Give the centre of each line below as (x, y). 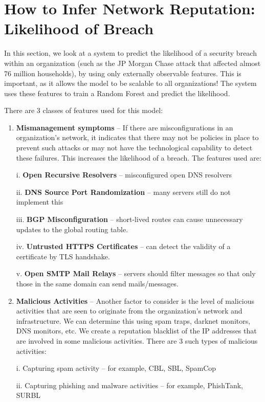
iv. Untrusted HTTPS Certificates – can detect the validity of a (123, 246)
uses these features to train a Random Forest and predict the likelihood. (117, 93)
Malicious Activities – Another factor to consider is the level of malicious (135, 300)
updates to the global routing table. (72, 229)
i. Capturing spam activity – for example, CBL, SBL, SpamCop (116, 368)
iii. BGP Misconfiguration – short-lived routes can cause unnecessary (129, 219)
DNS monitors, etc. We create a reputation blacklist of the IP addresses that (136, 331)
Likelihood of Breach (79, 28)
